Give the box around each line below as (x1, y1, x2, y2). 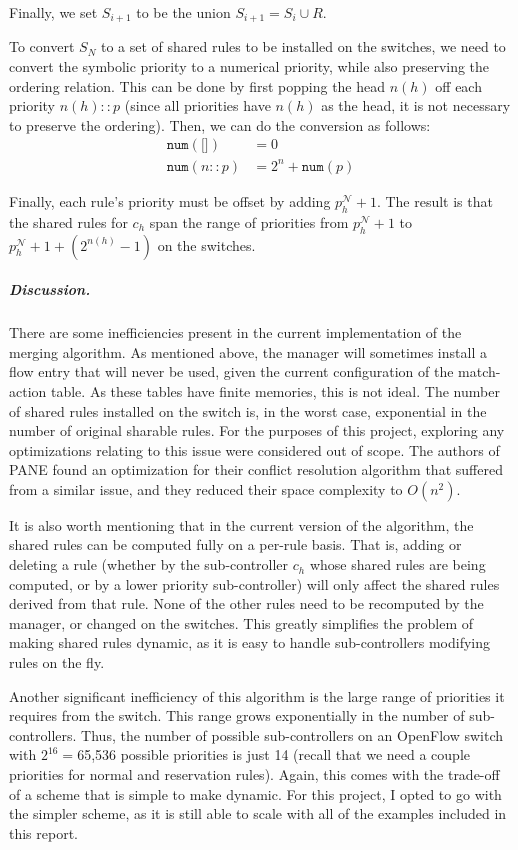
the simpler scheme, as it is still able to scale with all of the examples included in (9, 803, 507, 824)
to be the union (136, 2, 231, 22)
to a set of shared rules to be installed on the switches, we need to (100, 36, 506, 57)
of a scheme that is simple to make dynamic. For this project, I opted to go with (9, 783, 502, 804)
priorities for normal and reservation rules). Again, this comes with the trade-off (9, 764, 500, 785)
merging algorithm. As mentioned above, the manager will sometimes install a (9, 341, 487, 362)
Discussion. (9, 279, 91, 300)
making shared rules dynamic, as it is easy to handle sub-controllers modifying (9, 632, 490, 653)
